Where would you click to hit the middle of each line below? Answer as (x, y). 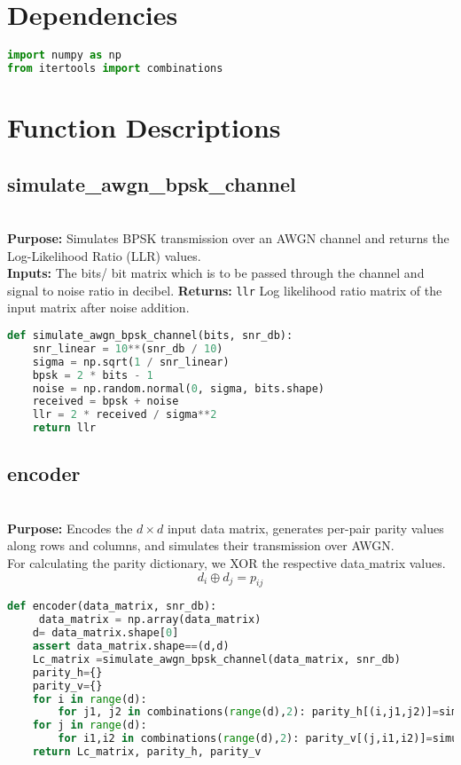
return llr (64, 428)
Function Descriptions (144, 127)
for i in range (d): (90, 699)
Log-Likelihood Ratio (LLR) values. (104, 255)
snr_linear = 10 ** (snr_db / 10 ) (128, 348)
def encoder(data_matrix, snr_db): (112, 607)
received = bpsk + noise (105, 402)
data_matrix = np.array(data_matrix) (150, 620)
